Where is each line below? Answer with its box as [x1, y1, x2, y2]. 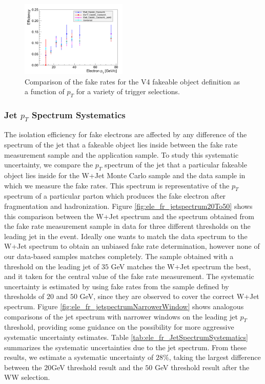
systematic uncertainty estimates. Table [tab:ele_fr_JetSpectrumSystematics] [4, 331, 248, 342]
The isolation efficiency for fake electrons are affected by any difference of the [4, 129, 247, 140]
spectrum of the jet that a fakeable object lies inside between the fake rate [4, 139, 238, 150]
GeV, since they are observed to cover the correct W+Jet [79, 291, 259, 302]
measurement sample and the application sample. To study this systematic [4, 149, 239, 160]
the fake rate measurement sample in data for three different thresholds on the [4, 221, 251, 231]
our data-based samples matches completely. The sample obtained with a [4, 251, 234, 262]
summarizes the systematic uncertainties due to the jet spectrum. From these [4, 342, 247, 352]
